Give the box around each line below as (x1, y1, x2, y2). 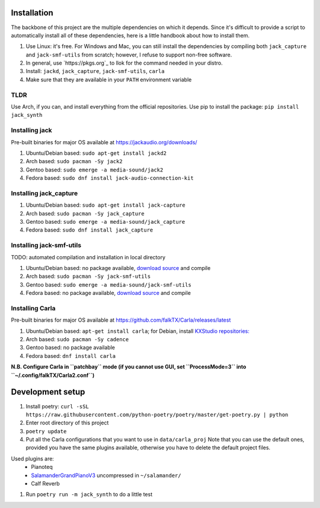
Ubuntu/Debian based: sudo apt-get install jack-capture (25, 202, 186, 209)
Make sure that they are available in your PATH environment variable (25, 76, 192, 83)
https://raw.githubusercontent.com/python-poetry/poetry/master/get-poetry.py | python (25, 411, 289, 418)
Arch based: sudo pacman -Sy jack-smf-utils (25, 273, 151, 280)
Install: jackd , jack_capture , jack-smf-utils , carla (25, 68, 165, 75)
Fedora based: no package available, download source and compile (25, 290, 191, 297)
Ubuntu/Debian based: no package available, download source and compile (25, 264, 211, 271)
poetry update (25, 428, 67, 434)
